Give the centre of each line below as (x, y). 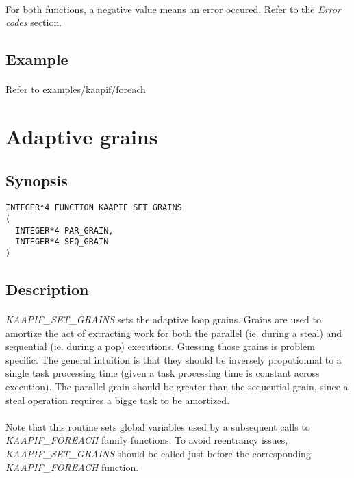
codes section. (34, 22)
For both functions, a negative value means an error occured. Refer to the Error (173, 9)
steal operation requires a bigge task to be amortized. (118, 400)
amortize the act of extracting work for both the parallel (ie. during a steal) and (174, 332)
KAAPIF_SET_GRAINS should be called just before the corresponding (158, 453)
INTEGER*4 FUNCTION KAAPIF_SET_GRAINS (94, 208)
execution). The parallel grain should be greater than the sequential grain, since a (177, 386)
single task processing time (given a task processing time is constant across (163, 373)
